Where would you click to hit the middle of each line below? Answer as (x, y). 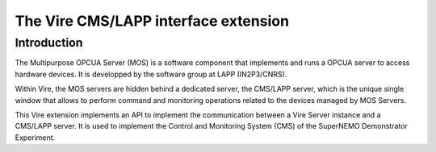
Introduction (49, 43)
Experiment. (35, 138)
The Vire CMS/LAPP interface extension (152, 21)
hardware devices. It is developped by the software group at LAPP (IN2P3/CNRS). (151, 74)
